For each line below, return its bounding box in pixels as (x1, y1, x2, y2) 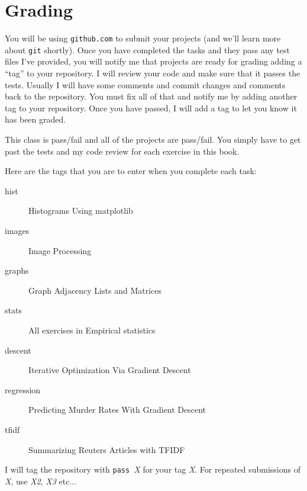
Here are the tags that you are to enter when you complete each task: (5, 165, 257, 177)
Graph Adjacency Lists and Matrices (28, 284, 161, 296)
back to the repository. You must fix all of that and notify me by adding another (5, 90, 298, 102)
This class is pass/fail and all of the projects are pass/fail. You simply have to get (5, 133, 301, 145)
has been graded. (5, 113, 66, 126)
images (5, 224, 30, 236)
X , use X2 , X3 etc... (5, 474, 77, 487)
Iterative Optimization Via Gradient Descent (28, 364, 191, 376)
